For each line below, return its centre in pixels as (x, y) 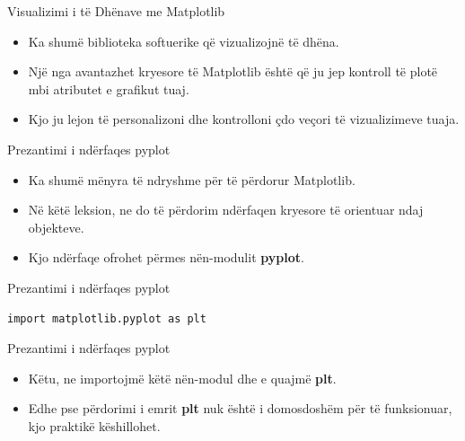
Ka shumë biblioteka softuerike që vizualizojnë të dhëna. (184, 41)
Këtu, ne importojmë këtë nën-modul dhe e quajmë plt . (182, 378)
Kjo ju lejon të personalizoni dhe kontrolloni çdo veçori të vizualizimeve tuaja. (244, 119)
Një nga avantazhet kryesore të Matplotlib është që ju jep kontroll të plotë (233, 71)
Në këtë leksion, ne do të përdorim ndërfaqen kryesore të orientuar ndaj (226, 210)
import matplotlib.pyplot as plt (107, 318)
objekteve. (56, 227)
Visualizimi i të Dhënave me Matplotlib (116, 11)
